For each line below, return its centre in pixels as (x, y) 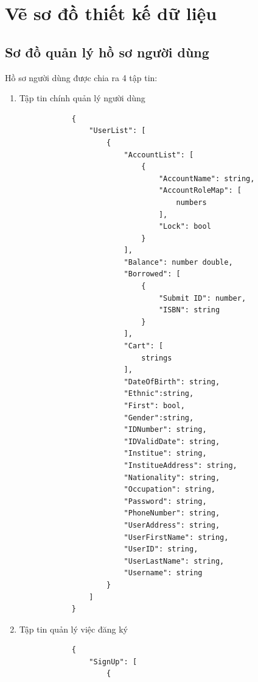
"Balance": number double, (178, 262)
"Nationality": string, (172, 477)
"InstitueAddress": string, (180, 465)
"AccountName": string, (207, 178)
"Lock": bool (185, 227)
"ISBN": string (189, 310)
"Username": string (163, 573)
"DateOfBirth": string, (172, 382)
